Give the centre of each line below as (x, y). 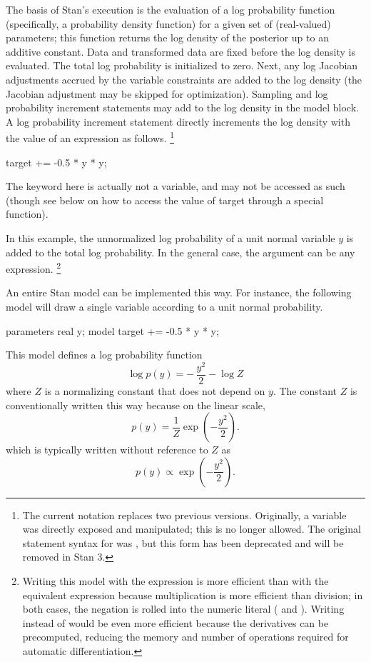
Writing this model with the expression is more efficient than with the (176, 581)
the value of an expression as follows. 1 (90, 137)
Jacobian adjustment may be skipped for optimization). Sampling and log (167, 93)
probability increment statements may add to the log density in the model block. (182, 107)
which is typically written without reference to (107, 450)
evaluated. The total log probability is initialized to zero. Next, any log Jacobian (182, 65)
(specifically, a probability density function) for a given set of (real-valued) (168, 23)
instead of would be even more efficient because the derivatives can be (176, 622)
